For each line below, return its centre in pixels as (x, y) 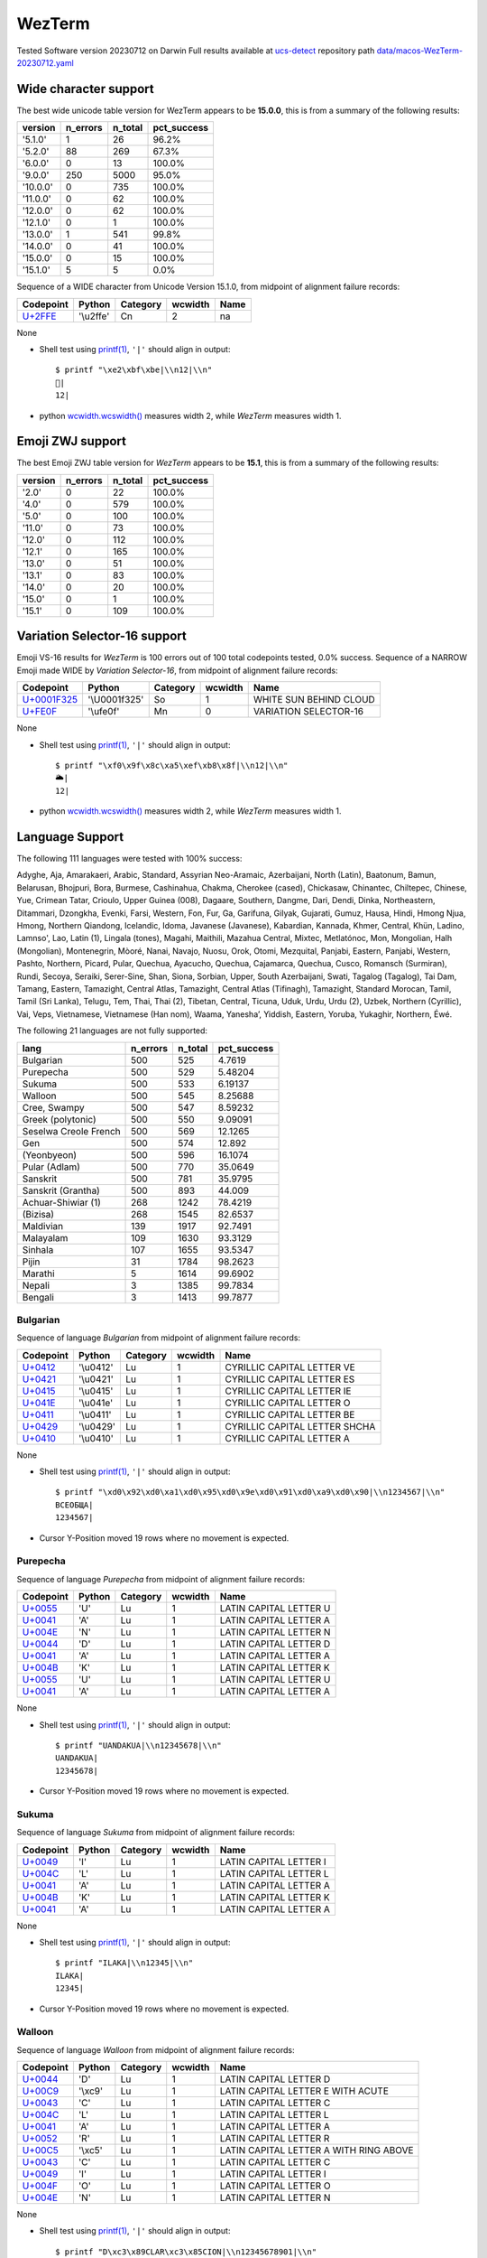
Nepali (36, 1285)
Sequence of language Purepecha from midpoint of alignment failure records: (161, 1579)
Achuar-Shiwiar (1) (61, 1202)
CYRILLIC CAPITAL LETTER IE (288, 1391)
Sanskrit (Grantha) (61, 1190)
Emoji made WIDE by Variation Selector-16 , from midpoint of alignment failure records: (177, 670)
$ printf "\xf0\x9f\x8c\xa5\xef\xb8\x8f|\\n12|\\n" (172, 765)
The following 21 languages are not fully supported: (112, 1031)
